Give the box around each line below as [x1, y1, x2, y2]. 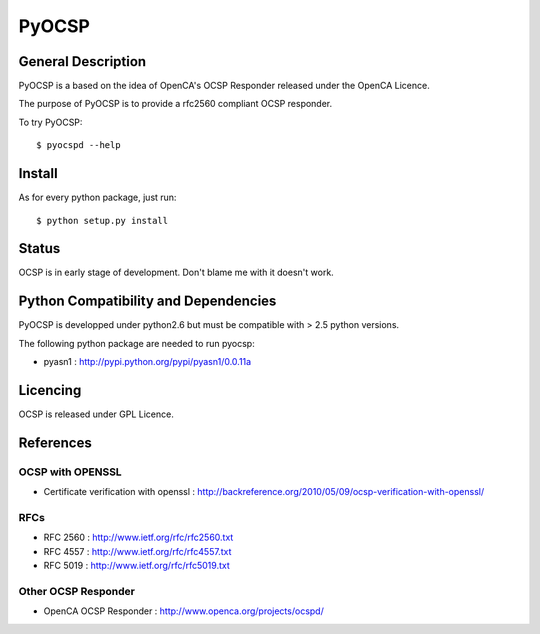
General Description [18, 53, 147, 70]
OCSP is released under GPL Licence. [18, 408, 174, 420]
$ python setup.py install [36, 215, 169, 226]
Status [18, 240, 61, 257]
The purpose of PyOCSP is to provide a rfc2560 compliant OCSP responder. [18, 98, 333, 110]
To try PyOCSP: [18, 116, 83, 128]
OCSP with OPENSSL [18, 465, 122, 479]
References [18, 434, 92, 451]
